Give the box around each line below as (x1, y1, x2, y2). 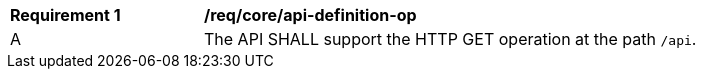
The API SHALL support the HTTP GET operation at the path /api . (204, 29, 697, 49)
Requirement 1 (10, 5, 121, 25)
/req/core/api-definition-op (204, 5, 417, 25)
